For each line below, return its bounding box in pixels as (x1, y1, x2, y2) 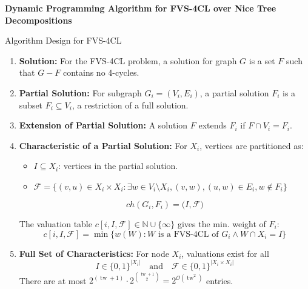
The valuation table (19, 217, 92, 230)
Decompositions (5, 13, 72, 26)
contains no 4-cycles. (62, 66, 139, 79)
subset (19, 98, 43, 111)
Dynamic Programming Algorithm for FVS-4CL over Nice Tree (5, 2, 276, 14)
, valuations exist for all (181, 247, 269, 259)
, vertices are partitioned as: (199, 139, 304, 151)
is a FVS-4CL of (158, 230, 219, 239)
